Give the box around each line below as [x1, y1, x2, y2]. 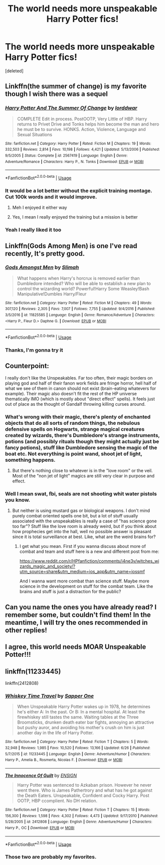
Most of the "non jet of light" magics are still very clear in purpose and [12, 473, 155, 479]
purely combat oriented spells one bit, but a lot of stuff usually [12, 513, 138, 519]
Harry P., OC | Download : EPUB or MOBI [5, 825, 75, 830]
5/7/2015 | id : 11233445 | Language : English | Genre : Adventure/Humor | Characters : [5, 751, 151, 756]
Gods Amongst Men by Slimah [5, 264, 80, 271]
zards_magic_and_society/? [19, 563, 76, 569]
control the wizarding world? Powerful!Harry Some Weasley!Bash [17, 286, 150, 291]
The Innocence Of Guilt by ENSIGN [5, 772, 77, 778]
